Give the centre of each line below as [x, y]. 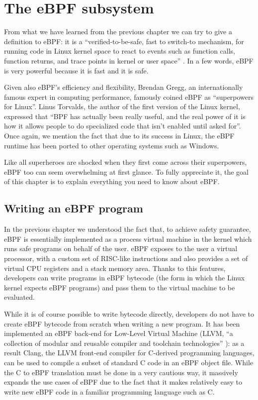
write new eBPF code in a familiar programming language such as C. [109, 391]
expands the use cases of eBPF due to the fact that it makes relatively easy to [123, 382]
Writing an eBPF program [74, 208]
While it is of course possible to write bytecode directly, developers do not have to [129, 313]
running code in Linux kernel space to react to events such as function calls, [120, 51]
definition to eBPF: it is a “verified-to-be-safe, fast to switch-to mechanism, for [124, 41]
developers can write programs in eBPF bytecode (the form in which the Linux [125, 278]
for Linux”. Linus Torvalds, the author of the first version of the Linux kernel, [122, 106]
